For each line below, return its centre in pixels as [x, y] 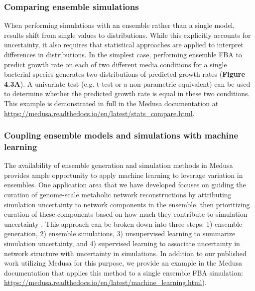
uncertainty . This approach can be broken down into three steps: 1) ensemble [123, 223]
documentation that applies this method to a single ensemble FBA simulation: [124, 272]
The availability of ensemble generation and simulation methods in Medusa [119, 165]
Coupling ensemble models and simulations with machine [121, 135]
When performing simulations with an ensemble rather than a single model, [120, 25]
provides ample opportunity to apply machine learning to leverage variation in [124, 175]
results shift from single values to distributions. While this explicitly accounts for [127, 35]
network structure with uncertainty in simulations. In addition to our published [125, 253]
